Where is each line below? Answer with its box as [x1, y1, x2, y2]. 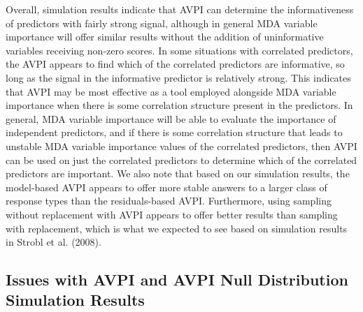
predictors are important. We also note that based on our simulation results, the [6, 166, 350, 181]
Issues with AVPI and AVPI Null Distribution [6, 269, 348, 290]
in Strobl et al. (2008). [6, 235, 101, 249]
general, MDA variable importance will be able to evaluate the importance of [6, 111, 336, 126]
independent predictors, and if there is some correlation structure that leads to [6, 125, 343, 140]
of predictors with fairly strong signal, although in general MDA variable [6, 15, 318, 30]
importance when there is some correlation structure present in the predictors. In [6, 98, 353, 112]
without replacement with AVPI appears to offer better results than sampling [6, 207, 338, 221]
